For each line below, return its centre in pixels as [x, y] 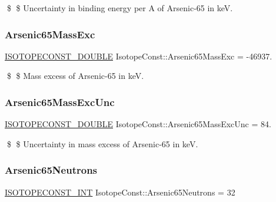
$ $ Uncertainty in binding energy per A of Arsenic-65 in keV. [120, 8]
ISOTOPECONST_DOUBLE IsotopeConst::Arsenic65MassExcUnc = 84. [138, 124]
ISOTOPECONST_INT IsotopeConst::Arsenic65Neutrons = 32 [120, 192]
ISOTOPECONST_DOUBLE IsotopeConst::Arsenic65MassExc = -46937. [139, 56]
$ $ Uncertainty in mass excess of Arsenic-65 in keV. [102, 143]
